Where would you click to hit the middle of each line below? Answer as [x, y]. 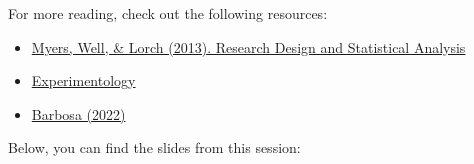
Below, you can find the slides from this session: [154, 147]
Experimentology [83, 80]
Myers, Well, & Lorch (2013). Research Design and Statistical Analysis [248, 46]
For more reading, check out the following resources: [168, 13]
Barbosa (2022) [78, 113]
